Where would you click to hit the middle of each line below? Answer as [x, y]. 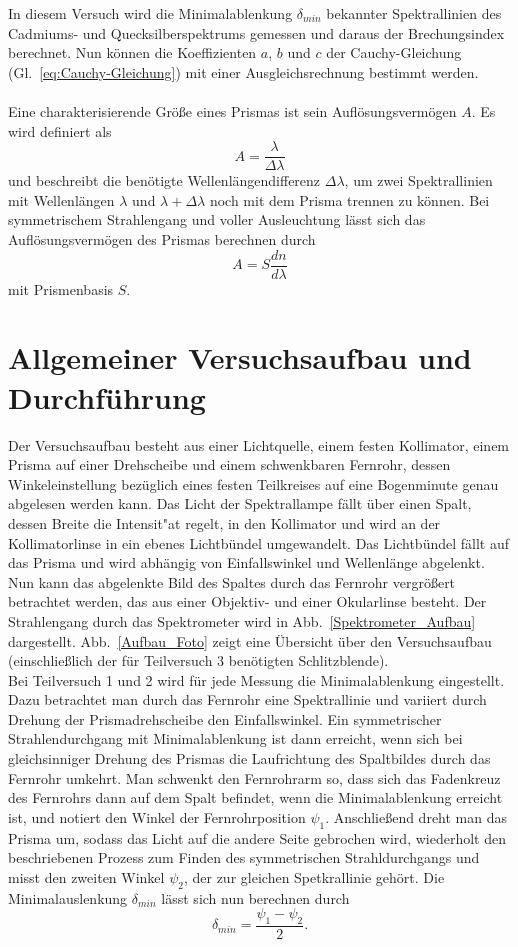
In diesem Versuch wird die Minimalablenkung [150, 13]
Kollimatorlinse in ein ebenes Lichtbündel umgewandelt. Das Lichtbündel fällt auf [259, 542]
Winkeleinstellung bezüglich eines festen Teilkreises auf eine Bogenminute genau [253, 483]
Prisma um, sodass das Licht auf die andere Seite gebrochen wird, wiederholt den [257, 837]
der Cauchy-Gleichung [394, 52]
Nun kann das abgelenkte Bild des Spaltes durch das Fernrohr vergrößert [232, 581]
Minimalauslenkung [68, 897]
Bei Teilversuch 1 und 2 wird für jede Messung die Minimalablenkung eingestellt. [256, 679]
